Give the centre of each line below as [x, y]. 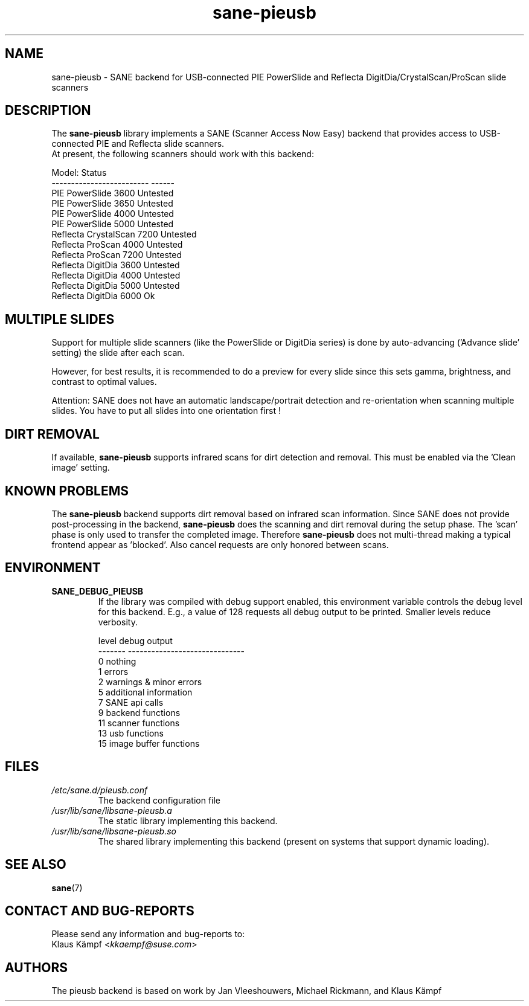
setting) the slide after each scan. [118, 353]
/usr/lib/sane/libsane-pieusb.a [112, 810]
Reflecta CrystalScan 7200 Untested [124, 234]
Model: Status [79, 173]
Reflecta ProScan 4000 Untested [117, 245]
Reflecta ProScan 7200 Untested [117, 255]
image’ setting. [81, 468]
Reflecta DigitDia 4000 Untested [116, 276]
